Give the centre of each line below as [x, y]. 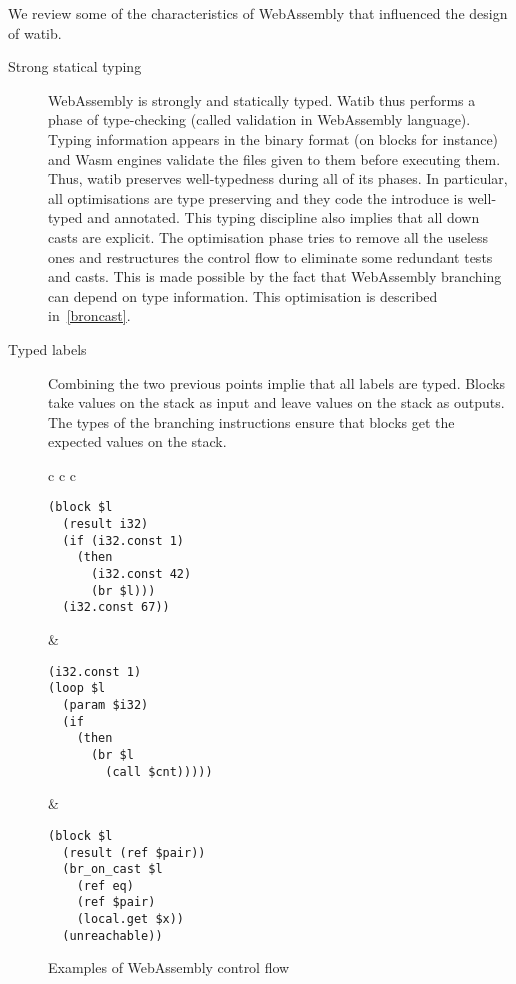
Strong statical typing [75, 66]
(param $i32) [105, 704]
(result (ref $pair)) [134, 852]
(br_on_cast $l [112, 869]
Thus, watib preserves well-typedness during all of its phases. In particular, [278, 178]
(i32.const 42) [141, 574]
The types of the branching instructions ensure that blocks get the [251, 421]
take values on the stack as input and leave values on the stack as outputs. [276, 402]
